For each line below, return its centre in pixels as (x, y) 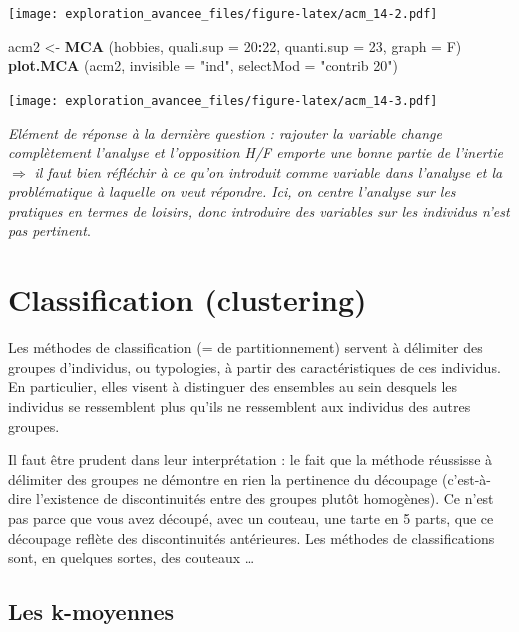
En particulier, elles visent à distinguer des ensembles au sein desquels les (233, 386)
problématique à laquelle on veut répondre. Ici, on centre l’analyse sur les (232, 191)
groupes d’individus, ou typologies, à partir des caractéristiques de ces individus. (254, 366)
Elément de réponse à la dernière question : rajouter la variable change (225, 132)
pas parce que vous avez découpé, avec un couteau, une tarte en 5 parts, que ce (251, 517)
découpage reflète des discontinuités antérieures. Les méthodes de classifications (251, 537)
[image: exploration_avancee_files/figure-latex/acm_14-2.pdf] (223, 14)
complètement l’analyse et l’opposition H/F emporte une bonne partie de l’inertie (255, 152)
